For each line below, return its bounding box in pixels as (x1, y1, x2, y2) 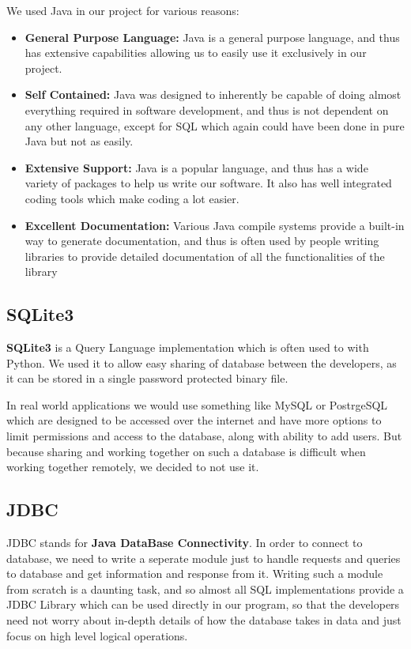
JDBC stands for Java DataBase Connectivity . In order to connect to (6, 534, 363, 551)
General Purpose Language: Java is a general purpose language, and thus (25, 28, 400, 45)
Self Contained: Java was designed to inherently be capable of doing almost (25, 86, 402, 103)
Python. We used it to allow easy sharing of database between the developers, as (6, 354, 397, 371)
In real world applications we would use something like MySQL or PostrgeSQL (6, 396, 388, 413)
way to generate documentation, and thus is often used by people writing (25, 232, 379, 249)
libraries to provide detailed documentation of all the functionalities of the (25, 247, 385, 264)
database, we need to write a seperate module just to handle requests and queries (6, 549, 401, 566)
